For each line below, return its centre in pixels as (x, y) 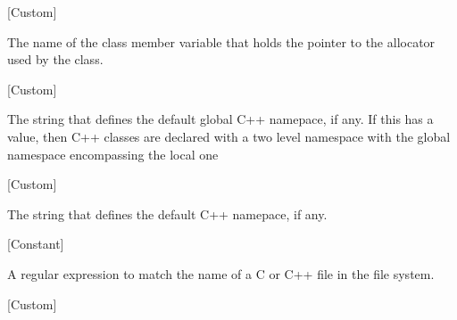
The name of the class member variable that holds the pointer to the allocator (221, 41)
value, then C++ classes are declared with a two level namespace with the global (229, 136)
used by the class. (55, 59)
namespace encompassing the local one (113, 154)
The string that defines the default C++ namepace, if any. (167, 213)
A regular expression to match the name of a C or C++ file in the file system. (221, 273)
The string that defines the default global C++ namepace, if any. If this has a (220, 119)
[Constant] (36, 244)
